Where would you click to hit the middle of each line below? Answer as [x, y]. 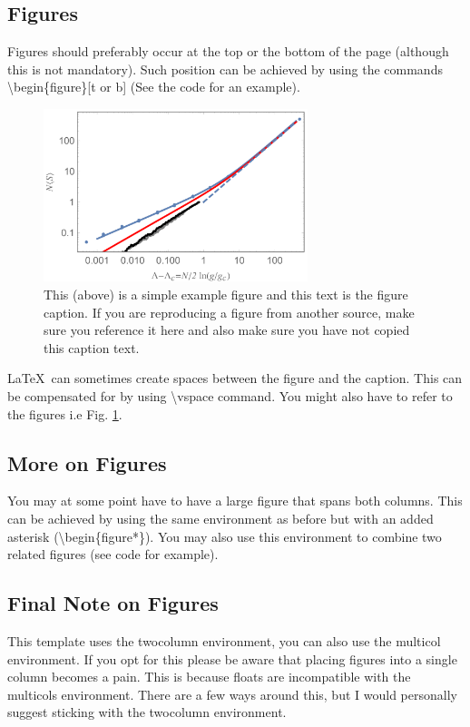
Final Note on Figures [113, 603]
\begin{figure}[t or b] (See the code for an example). [154, 87]
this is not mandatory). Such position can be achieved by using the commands [225, 69]
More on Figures [87, 462]
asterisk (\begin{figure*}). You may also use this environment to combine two [225, 536]
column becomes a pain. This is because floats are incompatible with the [209, 677]
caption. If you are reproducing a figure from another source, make [229, 312]
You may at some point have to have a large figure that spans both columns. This [235, 501]
